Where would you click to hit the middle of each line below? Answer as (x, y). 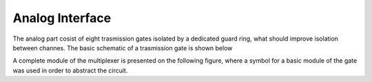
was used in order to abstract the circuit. (70, 70)
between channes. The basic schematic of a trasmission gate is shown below (123, 48)
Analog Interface (62, 18)
